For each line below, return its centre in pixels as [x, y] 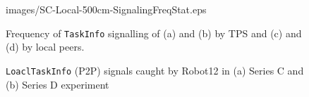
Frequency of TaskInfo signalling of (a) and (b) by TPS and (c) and [154, 33]
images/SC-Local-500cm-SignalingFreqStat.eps [106, 9]
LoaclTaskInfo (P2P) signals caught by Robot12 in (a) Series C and [155, 70]
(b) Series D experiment [57, 84]
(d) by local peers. [45, 47]
